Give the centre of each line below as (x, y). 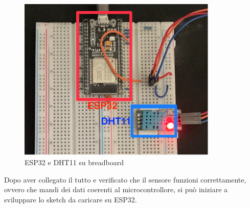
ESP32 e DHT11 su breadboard (74, 162)
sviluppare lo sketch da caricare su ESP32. (71, 199)
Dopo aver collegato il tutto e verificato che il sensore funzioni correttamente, (125, 179)
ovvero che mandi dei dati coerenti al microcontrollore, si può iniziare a (116, 189)
